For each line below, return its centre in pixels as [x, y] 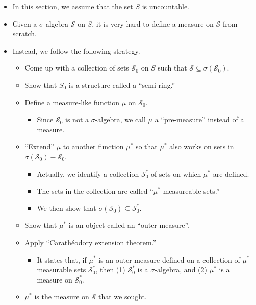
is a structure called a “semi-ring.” [122, 85]
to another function [93, 146]
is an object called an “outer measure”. [129, 225]
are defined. [231, 173]
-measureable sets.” [190, 191]
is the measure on [62, 297]
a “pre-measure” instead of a [199, 119]
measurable [54, 269]
